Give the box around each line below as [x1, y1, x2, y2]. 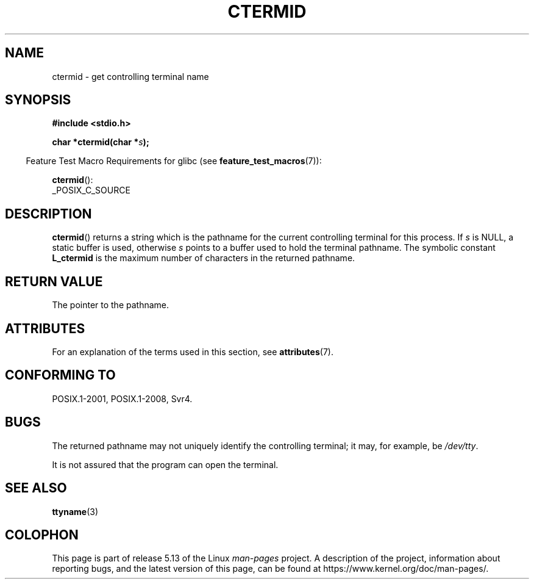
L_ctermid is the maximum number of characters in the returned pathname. [52, 253, 355, 264]
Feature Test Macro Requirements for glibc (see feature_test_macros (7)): [26, 156, 322, 167]
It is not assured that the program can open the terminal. [52, 459, 279, 470]
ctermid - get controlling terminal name [52, 71, 209, 82]
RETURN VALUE [5, 273, 103, 289]
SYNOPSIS [5, 92, 71, 108]
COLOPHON [5, 527, 79, 543]
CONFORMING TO [5, 367, 116, 383]
